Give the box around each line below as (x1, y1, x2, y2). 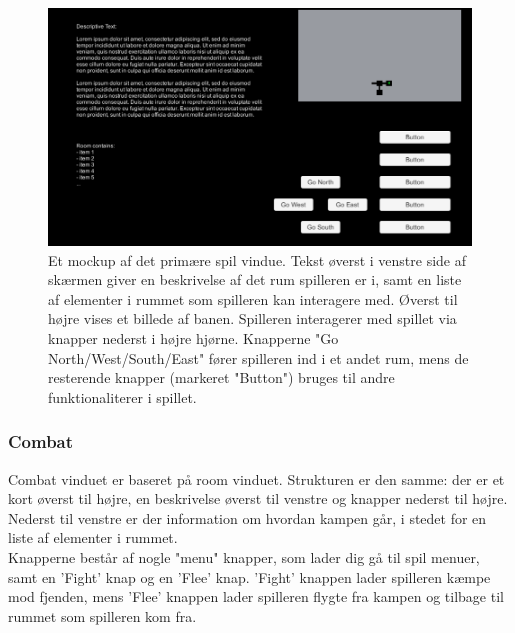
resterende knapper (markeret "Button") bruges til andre (48, 367, 395, 388)
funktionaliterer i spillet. (48, 386, 197, 407)
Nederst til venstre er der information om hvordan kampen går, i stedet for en (8, 507, 487, 528)
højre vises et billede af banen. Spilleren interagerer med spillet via (48, 308, 457, 329)
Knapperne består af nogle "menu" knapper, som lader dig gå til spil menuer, (8, 547, 480, 568)
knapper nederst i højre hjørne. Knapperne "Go (48, 328, 339, 349)
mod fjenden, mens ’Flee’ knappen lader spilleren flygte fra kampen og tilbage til (8, 586, 504, 607)
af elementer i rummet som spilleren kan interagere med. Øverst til (48, 288, 458, 309)
